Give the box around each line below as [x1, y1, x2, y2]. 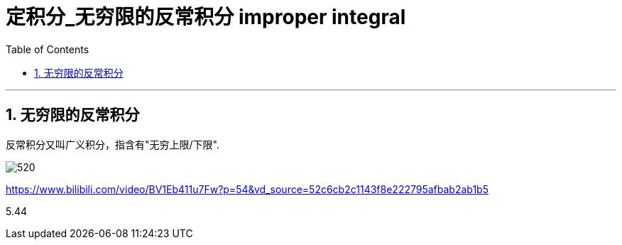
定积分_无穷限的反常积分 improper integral [6, 5, 406, 29]
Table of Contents [6, 43, 89, 55]
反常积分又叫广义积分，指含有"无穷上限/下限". [6, 138, 219, 151]
